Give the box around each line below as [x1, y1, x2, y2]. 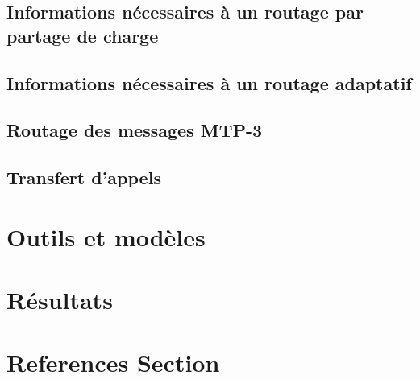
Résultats [6, 283, 113, 316]
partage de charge [6, 23, 159, 47]
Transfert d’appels [6, 165, 161, 190]
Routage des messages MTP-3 [6, 117, 263, 142]
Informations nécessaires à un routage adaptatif [6, 70, 412, 95]
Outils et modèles [6, 220, 206, 253]
